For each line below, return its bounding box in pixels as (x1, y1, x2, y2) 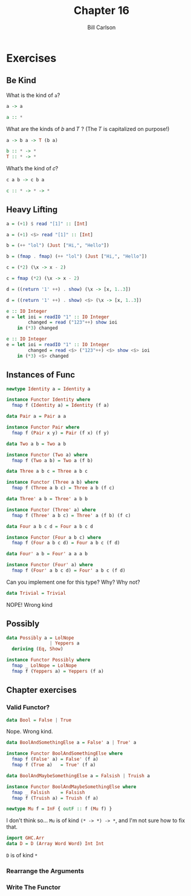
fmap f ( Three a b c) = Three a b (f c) (11, 485, 115, 491)
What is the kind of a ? (6, 92, 60, 99)
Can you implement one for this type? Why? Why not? (6, 578, 140, 586)
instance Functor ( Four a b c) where (6, 534, 102, 540)
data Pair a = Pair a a (6, 413, 66, 420)
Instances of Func (6, 370, 76, 380)
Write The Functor (6, 883, 61, 891)
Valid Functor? (6, 703, 50, 712)
